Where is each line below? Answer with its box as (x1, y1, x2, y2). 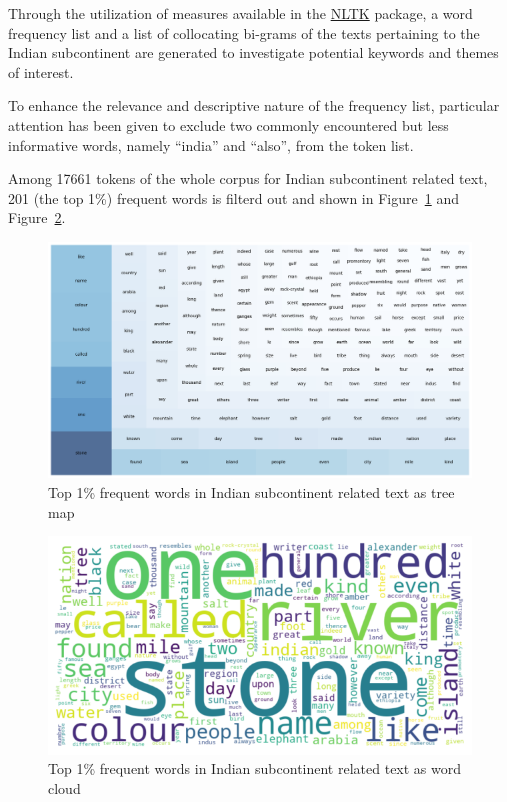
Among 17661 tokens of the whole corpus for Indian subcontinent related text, (8, 168, 488, 189)
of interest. (8, 61, 74, 82)
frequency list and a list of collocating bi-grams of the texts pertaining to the (8, 22, 480, 43)
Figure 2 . (8, 207, 66, 228)
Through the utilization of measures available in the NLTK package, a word (8, 3, 473, 23)
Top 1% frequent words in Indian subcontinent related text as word (48, 758, 462, 779)
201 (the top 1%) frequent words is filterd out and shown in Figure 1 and (8, 187, 459, 208)
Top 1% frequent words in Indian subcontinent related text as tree (48, 481, 455, 502)
